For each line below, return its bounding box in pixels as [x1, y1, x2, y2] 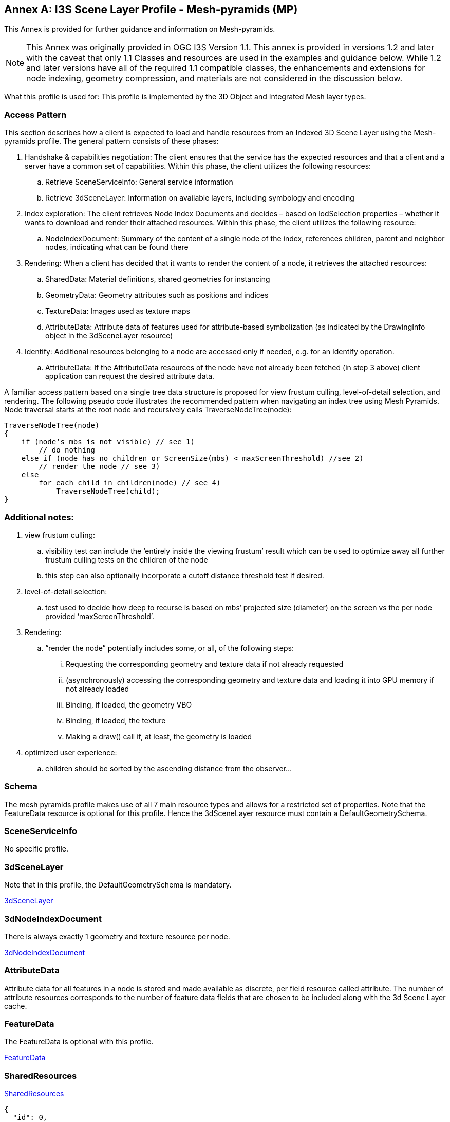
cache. [4, 1001, 27, 1010]
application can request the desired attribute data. [45, 372, 215, 381]
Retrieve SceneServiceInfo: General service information [45, 177, 233, 187]
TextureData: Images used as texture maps [45, 306, 190, 316]
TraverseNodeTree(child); [56, 487, 160, 496]
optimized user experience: [25, 748, 117, 757]
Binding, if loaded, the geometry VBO [66, 700, 192, 709]
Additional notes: [4, 512, 74, 522]
